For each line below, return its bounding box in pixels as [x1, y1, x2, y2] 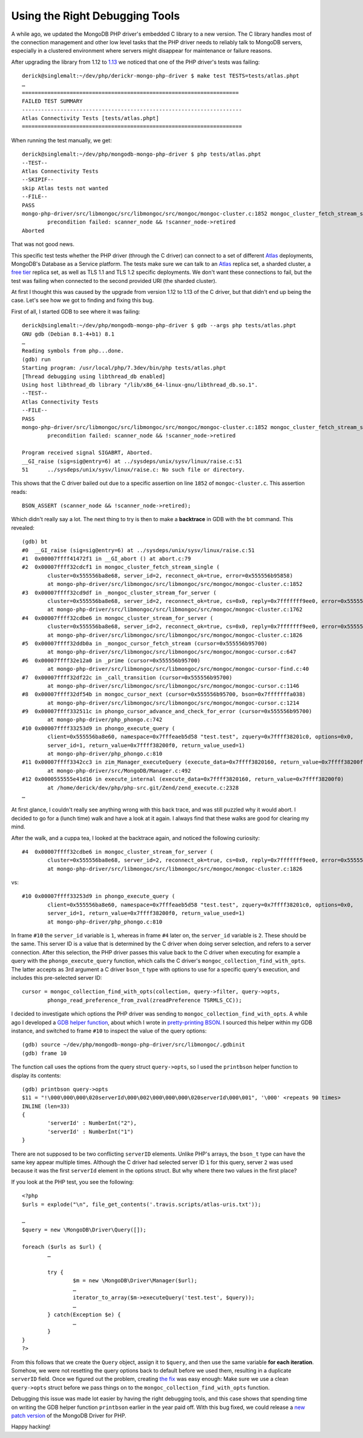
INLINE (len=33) [22, 1103, 70, 1110]
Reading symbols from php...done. [22, 347, 124, 355]
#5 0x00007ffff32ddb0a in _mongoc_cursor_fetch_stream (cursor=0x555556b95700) [22, 640, 268, 647]
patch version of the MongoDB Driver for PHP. [11, 1412, 126, 1419]
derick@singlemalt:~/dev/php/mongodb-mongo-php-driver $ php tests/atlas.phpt [22, 151, 261, 158]
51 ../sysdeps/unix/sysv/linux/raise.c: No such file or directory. [22, 466, 246, 473]
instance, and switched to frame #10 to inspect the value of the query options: [11, 1027, 207, 1034]
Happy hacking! [11, 1423, 51, 1430]
